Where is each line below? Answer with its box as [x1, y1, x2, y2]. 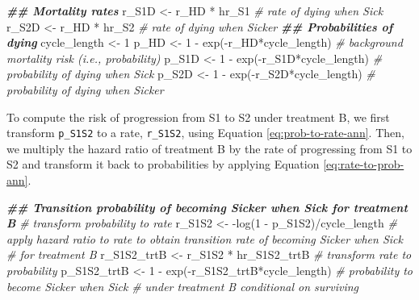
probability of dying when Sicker [6, 81, 164, 98]
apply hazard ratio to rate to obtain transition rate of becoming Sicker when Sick [6, 230, 403, 247]
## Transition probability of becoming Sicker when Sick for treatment [6, 198, 408, 215]
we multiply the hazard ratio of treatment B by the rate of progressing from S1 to [6, 140, 413, 156]
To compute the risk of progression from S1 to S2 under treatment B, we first [6, 108, 390, 125]
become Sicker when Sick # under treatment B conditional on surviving [6, 277, 359, 294]
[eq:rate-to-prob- [323, 156, 404, 173]
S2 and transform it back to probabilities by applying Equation [6, 156, 320, 173]
